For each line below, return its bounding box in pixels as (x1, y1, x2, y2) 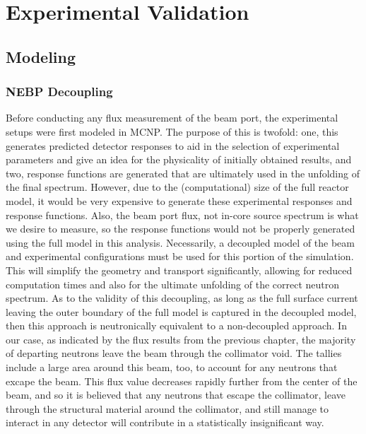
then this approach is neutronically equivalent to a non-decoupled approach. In (6, 318, 347, 333)
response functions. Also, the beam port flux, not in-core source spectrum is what (6, 207, 359, 222)
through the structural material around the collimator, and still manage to (6, 401, 329, 416)
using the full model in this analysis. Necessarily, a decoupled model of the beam (6, 235, 355, 250)
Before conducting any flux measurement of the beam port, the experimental (6, 110, 338, 125)
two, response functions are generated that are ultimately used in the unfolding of (6, 165, 360, 180)
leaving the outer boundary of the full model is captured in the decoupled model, (6, 304, 357, 319)
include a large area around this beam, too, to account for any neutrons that (6, 360, 338, 375)
